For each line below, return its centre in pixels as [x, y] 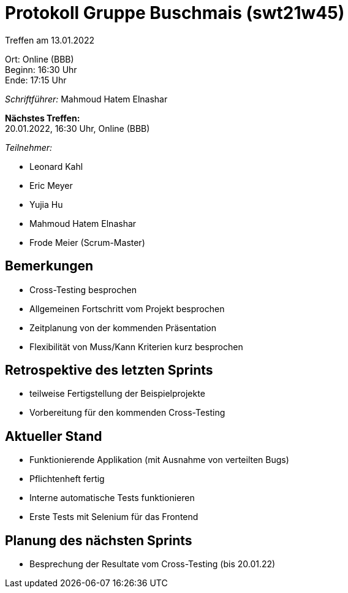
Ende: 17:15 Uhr [36, 80]
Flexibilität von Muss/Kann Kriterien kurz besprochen [136, 346]
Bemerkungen [49, 266]
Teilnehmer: [29, 147]
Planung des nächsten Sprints [99, 540]
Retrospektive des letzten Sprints [109, 370]
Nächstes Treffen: [43, 118]
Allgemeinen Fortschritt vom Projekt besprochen [127, 308]
